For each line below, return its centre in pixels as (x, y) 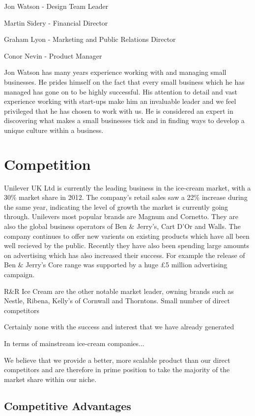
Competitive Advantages (68, 405)
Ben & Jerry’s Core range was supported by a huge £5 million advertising (116, 265)
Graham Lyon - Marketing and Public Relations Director (90, 39)
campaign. (19, 274)
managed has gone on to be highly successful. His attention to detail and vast (121, 91)
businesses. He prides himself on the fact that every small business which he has (124, 81)
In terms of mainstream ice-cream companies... (74, 343)
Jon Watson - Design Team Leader (56, 6)
